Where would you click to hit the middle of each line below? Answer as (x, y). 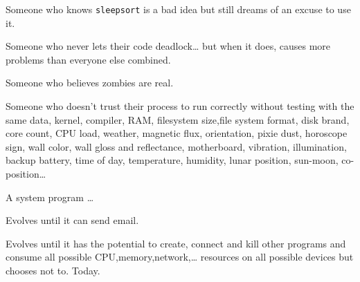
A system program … (50, 197)
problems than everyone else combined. (88, 59)
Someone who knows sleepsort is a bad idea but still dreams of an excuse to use (178, 9)
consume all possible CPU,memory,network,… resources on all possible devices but (180, 257)
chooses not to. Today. (53, 270)
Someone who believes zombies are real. (90, 83)
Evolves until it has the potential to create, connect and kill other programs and (176, 243)
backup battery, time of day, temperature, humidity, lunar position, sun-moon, (172, 160)
